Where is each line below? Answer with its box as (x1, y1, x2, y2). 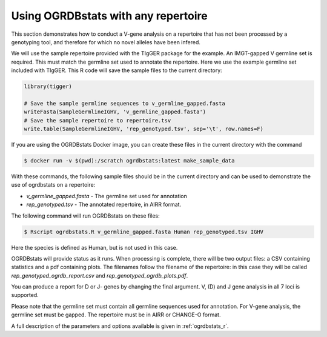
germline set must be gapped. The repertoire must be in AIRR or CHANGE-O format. (11, 311, 221, 318)
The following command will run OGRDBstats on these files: (11, 212, 160, 219)
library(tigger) (24, 83, 73, 90)
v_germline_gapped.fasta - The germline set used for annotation (26, 192, 188, 199)
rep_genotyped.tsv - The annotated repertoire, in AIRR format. (26, 201, 182, 209)
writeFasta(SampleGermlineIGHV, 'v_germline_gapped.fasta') (24, 108, 206, 115)
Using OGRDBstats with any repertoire (11, 9, 208, 22)
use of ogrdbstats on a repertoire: (11, 181, 96, 189)
